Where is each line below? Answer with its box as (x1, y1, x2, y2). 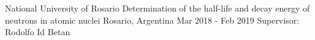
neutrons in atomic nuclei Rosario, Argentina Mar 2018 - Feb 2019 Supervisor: (5, 13, 300, 26)
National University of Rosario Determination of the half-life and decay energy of (5, 2, 310, 14)
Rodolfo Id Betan (5, 25, 70, 38)
